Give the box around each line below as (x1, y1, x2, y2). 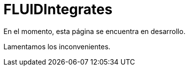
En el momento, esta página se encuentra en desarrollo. (3, 27, 186, 35)
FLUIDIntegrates (3, 1, 113, 18)
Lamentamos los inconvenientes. (3, 42, 111, 51)
